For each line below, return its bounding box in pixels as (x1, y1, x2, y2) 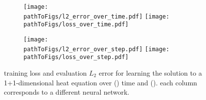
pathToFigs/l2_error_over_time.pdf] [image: (23, 13, 170, 20)
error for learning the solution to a (98, 67, 202, 78)
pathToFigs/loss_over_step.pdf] (23, 54, 129, 61)
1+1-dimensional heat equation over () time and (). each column (4, 77, 197, 87)
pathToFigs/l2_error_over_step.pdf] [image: (23, 45, 170, 53)
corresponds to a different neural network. (4, 87, 130, 97)
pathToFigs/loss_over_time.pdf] (23, 21, 129, 28)
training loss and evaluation (4, 67, 87, 78)
